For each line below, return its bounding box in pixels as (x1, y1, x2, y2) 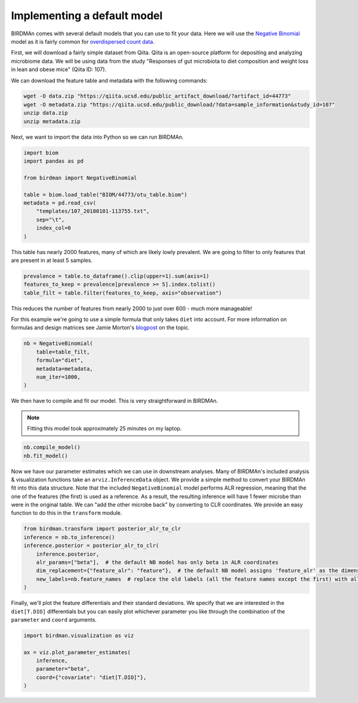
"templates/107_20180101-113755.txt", (36, 208, 150, 215)
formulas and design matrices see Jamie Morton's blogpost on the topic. (11, 324, 190, 331)
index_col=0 (36, 225, 72, 231)
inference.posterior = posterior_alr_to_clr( (23, 542, 159, 549)
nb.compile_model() (23, 444, 81, 451)
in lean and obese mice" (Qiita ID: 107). (11, 66, 107, 73)
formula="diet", (36, 357, 84, 364)
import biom (23, 149, 59, 156)
